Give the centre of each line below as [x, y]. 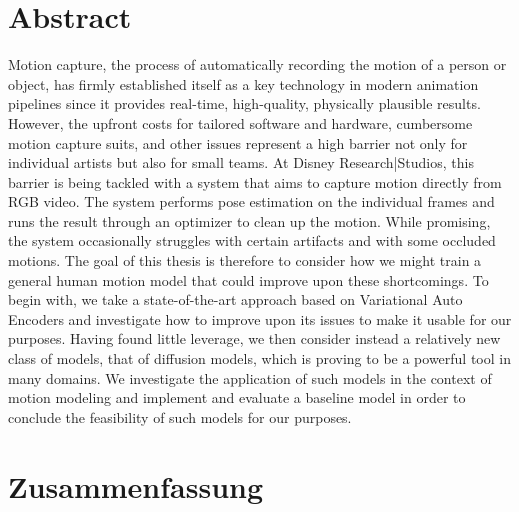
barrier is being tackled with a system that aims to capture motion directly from [255, 181]
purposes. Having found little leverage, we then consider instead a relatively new [254, 338]
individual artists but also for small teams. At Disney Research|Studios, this [241, 162]
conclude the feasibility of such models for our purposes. [180, 416]
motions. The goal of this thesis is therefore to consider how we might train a [245, 260]
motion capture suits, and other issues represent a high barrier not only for [238, 142]
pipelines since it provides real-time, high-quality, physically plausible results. [244, 103]
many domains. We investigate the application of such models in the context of [250, 377]
